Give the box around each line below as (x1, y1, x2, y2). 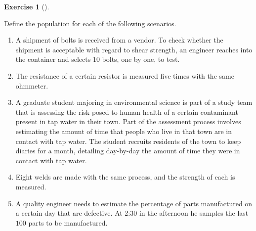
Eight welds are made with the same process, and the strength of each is (15, 172, 235, 182)
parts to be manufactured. (28, 217, 108, 228)
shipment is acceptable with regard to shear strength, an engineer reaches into (15, 44, 253, 54)
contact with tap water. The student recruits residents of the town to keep (15, 136, 241, 146)
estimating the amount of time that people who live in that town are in (15, 126, 232, 136)
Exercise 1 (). (4, 1, 49, 11)
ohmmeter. (15, 80, 48, 91)
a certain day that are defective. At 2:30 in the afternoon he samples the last (15, 208, 249, 218)
